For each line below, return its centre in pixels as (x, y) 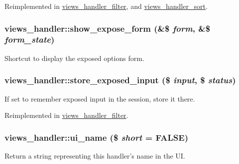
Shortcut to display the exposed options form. (74, 58)
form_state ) (30, 39)
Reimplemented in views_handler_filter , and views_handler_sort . (106, 6)
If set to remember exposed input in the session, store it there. (100, 98)
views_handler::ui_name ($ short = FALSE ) (97, 137)
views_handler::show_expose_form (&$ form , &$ (108, 28)
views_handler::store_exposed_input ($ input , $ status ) (120, 80)
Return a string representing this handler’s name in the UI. (95, 155)
